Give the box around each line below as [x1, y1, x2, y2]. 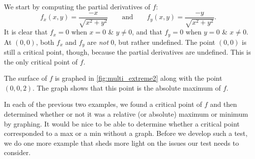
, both [36, 36, 54, 47]
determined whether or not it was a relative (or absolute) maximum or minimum [4, 108, 249, 119]
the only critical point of [4, 56, 78, 66]
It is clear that [4, 27, 48, 37]
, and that [132, 27, 163, 37]
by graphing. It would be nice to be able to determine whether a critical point [4, 118, 240, 128]
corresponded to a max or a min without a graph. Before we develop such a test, [4, 128, 248, 138]
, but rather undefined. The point [114, 36, 216, 47]
